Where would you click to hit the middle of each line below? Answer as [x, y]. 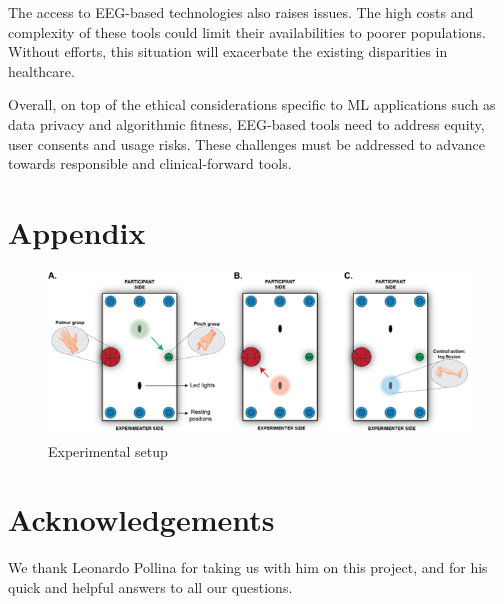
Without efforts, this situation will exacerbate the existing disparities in [228, 51]
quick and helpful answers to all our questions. [150, 586]
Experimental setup [108, 450]
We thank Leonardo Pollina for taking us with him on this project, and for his [248, 567]
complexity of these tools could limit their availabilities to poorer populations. [247, 31]
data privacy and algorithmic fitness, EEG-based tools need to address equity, [246, 123]
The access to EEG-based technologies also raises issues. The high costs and [241, 12]
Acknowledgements [141, 519]
